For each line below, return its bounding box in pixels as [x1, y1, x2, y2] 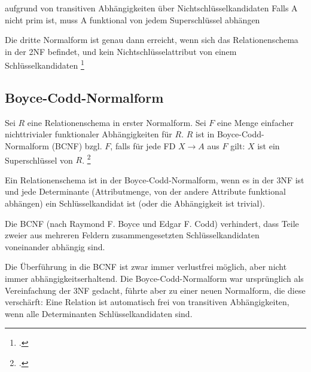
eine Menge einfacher [217, 116, 294, 128]
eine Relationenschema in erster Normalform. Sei [27, 116, 206, 128]
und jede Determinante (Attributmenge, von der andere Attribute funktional [5, 185, 286, 198]
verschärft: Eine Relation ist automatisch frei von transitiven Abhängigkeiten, [5, 296, 289, 308]
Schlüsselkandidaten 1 [5, 57, 84, 72]
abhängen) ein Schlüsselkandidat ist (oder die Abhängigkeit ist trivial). [5, 197, 265, 210]
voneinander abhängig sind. [5, 240, 105, 253]
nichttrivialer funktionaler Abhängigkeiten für [5, 128, 172, 140]
